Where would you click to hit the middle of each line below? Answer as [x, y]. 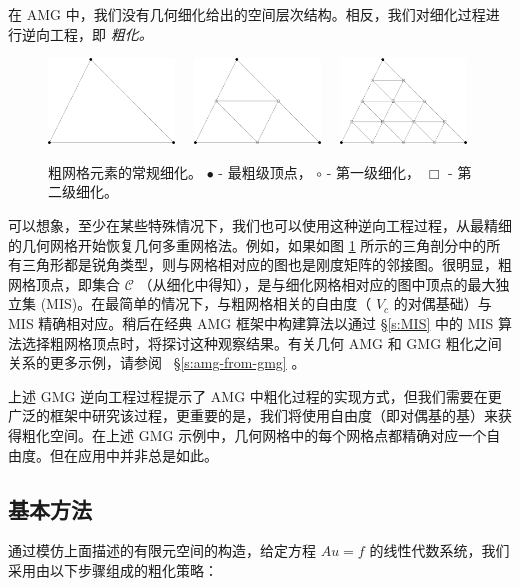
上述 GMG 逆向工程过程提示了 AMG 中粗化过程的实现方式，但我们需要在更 [255, 395]
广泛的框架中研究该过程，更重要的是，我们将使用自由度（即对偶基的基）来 [253, 415]
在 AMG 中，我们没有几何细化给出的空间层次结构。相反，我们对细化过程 [247, 14]
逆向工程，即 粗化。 [87, 33]
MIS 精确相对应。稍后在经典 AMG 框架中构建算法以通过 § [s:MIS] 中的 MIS [251, 322]
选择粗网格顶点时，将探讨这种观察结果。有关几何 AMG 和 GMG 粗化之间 [261, 342]
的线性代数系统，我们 [439, 550]
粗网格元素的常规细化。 [125, 171]
